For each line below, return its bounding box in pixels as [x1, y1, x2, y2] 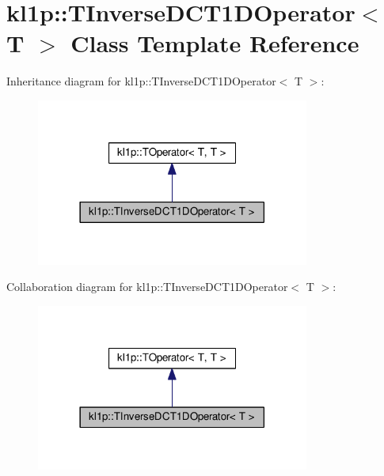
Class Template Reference [70, 27, 359, 59]
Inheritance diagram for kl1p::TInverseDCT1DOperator [6, 73, 276, 89]
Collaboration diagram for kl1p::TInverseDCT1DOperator [6, 278, 288, 295]
